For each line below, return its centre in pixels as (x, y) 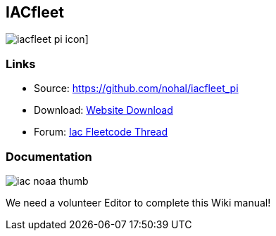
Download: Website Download (103, 110)
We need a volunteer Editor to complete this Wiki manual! (138, 202)
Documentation (49, 156)
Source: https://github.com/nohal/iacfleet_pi (136, 88)
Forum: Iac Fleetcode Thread (101, 132)
